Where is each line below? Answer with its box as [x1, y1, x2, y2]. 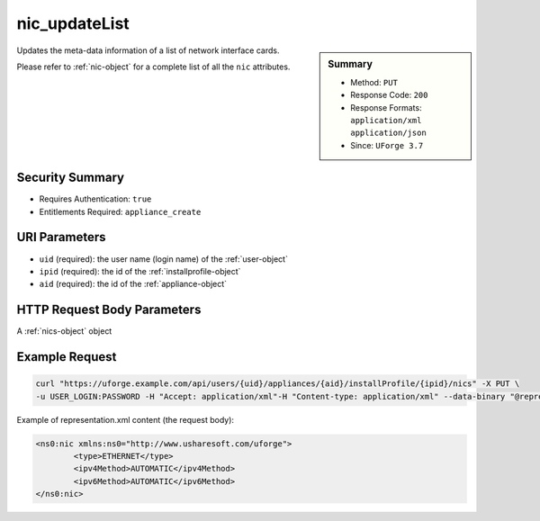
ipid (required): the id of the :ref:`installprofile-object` [39, 265, 241, 276]
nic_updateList [16, 13, 130, 33]
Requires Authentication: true [39, 193, 152, 204]
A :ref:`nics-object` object [16, 326, 112, 337]
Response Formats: [350, 102, 422, 112]
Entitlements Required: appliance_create [39, 206, 202, 217]
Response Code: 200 [350, 90, 428, 101]
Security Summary [16, 170, 125, 185]
